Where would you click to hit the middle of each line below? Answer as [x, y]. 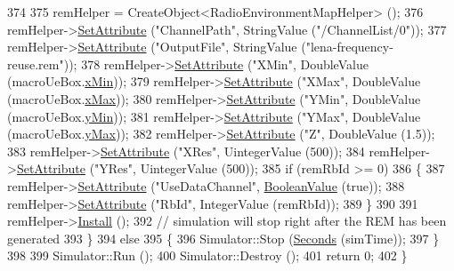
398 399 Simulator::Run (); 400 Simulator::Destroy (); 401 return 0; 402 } [207, 255]
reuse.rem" [36, 64]
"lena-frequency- [349, 47]
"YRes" [114, 168]
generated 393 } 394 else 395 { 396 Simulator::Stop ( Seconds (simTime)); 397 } [223, 238]
